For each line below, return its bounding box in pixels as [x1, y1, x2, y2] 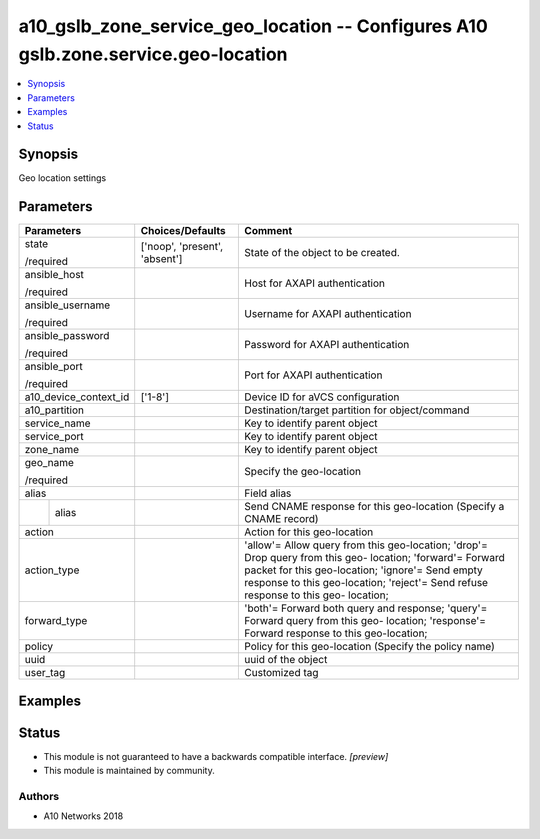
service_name [24, 416, 91, 430]
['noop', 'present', [140, 240, 224, 254]
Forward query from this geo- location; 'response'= [244, 614, 487, 628]
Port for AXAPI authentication [244, 368, 383, 382]
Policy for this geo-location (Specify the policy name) [244, 640, 495, 654]
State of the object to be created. [244, 246, 400, 260]
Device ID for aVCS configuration [244, 390, 400, 404]
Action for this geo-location [244, 525, 374, 539]
